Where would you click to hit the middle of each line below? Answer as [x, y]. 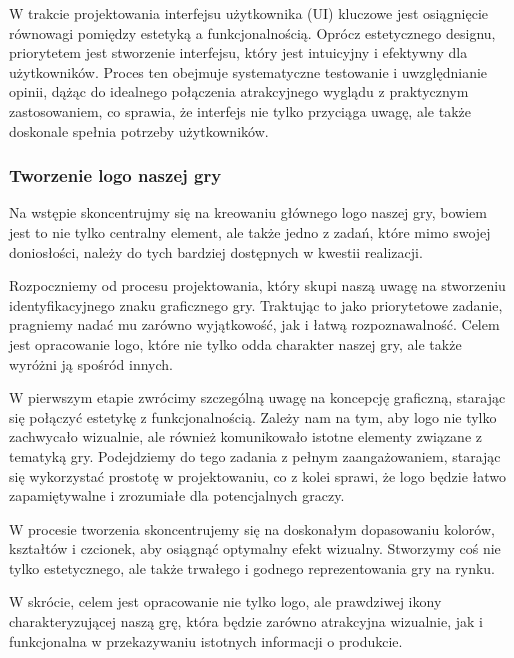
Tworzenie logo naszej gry [115, 175]
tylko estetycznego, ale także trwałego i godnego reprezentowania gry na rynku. [252, 567]
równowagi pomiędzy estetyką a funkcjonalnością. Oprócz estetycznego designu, [252, 32]
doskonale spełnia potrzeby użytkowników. [139, 130]
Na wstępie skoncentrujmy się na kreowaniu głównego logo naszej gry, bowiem [248, 212]
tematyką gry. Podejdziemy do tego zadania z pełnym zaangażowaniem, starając [255, 455]
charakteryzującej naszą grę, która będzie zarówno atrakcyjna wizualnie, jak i [246, 621]
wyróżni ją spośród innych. [91, 363]
